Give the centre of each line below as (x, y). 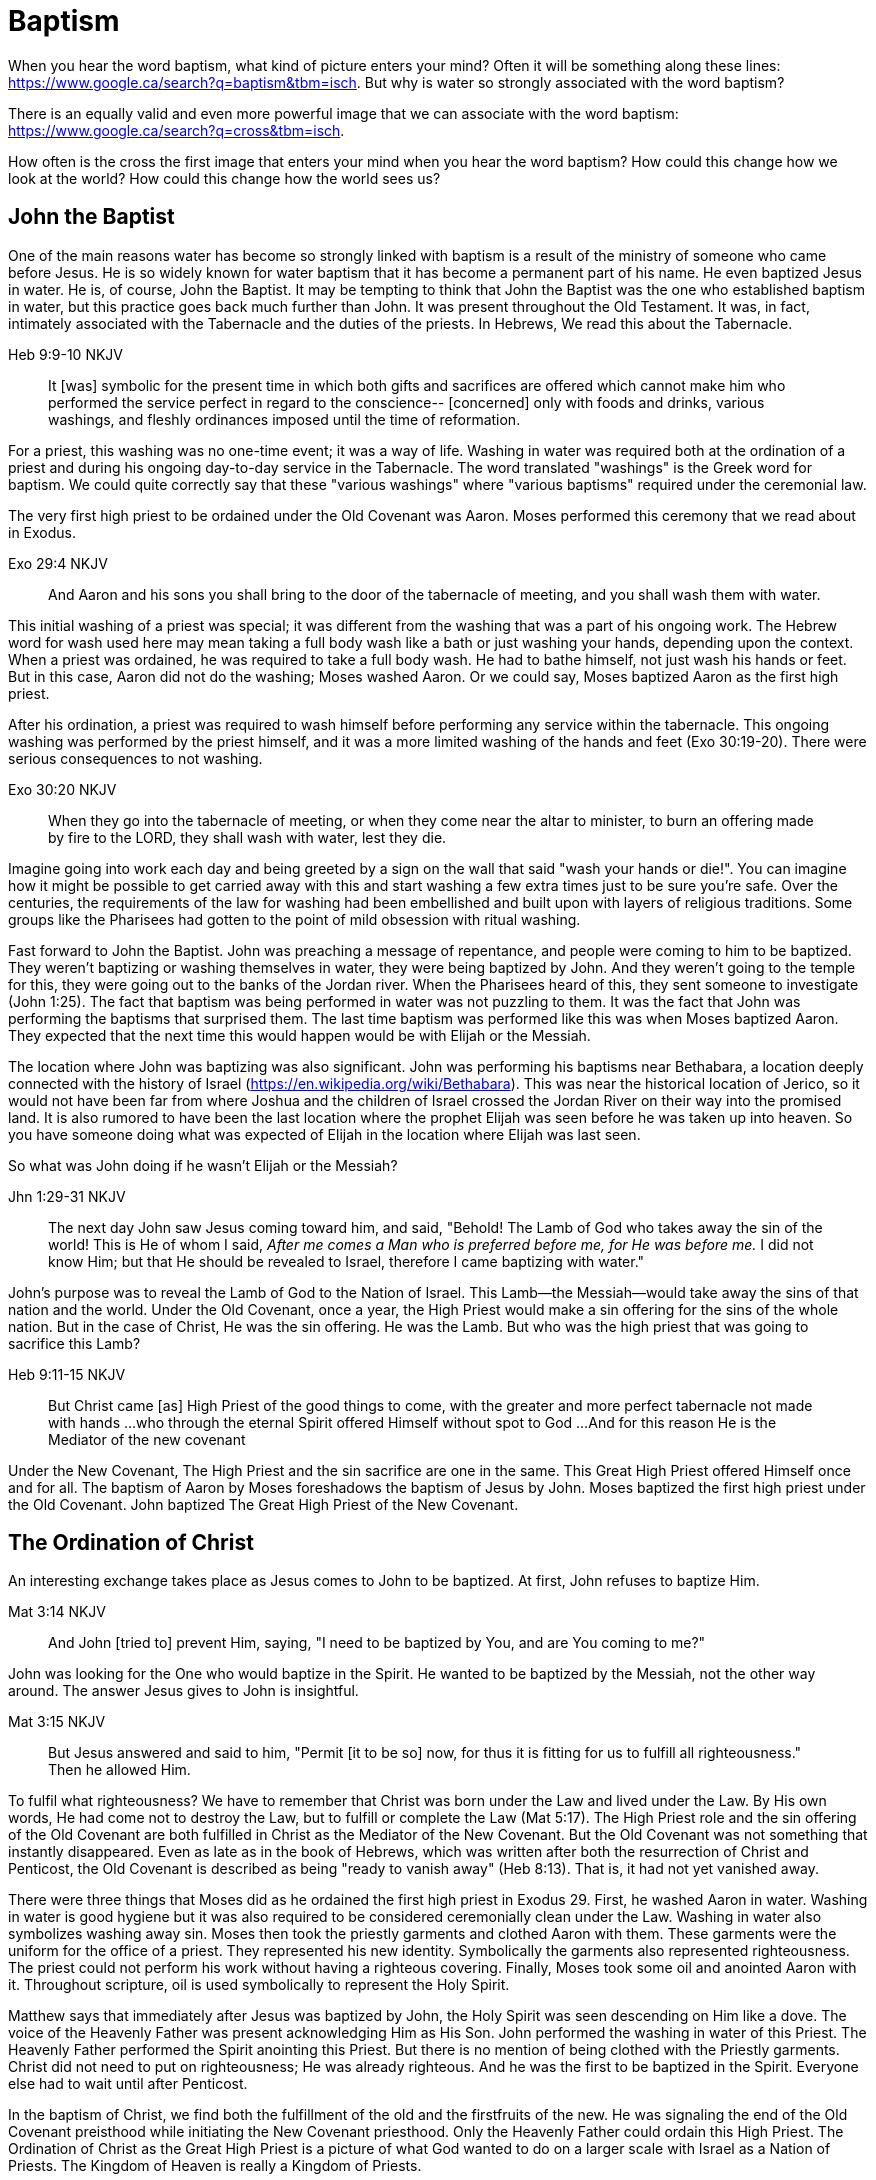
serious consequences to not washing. (135, 758)
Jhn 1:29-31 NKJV (67, 1196)
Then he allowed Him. (119, 1770)
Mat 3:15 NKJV (57, 1722)
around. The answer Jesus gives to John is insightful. (183, 1691)
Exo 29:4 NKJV (58, 563)
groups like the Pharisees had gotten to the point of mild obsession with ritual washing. (294, 919)
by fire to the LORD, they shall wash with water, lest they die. (247, 837)
